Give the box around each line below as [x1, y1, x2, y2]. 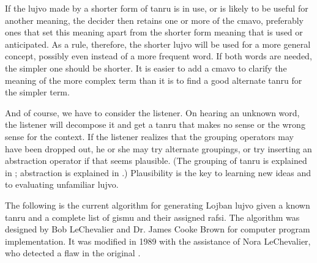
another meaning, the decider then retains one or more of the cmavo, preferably [5, 13, 304, 26]
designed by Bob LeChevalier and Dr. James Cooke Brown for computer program [5, 223, 310, 235]
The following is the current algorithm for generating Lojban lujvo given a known [5, 198, 310, 211]
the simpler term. [5, 86, 70, 98]
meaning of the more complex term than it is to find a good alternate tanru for [5, 73, 302, 86]
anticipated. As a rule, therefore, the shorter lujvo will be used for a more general [5, 37, 311, 50]
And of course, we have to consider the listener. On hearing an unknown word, [5, 106, 300, 119]
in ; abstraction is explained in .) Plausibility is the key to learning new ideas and [5, 166, 311, 179]
